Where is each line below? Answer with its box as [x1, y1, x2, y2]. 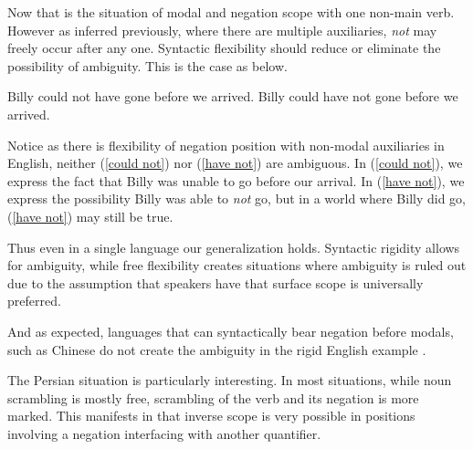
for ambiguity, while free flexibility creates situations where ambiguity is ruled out [7, 256, 467, 275]
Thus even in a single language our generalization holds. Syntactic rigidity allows [7, 237, 460, 256]
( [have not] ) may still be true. [7, 206, 173, 225]
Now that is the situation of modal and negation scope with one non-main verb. [7, 3, 455, 21]
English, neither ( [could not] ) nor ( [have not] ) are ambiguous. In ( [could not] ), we [7, 153, 463, 172]
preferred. [7, 291, 61, 310]
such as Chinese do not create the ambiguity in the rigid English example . [7, 339, 426, 359]
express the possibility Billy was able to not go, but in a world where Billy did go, [7, 189, 467, 208]
